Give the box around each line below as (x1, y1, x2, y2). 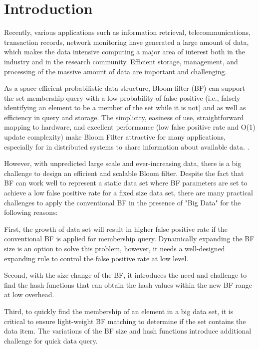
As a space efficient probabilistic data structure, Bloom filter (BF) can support (4, 83, 245, 93)
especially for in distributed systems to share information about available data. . (4, 141, 250, 152)
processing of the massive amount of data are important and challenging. (4, 66, 227, 76)
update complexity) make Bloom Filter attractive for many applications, (4, 132, 226, 142)
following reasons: (4, 207, 58, 217)
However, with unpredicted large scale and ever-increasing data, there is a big (4, 158, 242, 169)
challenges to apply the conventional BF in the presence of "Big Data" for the (4, 197, 241, 207)
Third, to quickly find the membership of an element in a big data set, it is (4, 306, 234, 316)
